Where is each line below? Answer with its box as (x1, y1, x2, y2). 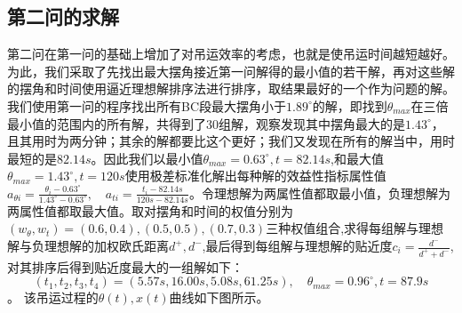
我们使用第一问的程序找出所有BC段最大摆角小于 (7, 96, 287, 115)
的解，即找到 (312, 96, 387, 115)
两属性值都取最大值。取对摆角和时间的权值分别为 (7, 201, 293, 220)
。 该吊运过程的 (7, 288, 99, 307)
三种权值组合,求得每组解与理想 (266, 219, 444, 237)
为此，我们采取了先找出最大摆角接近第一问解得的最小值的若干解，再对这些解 (7, 61, 455, 80)
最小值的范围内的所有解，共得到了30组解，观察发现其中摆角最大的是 (7, 114, 405, 132)
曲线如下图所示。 (169, 288, 269, 307)
